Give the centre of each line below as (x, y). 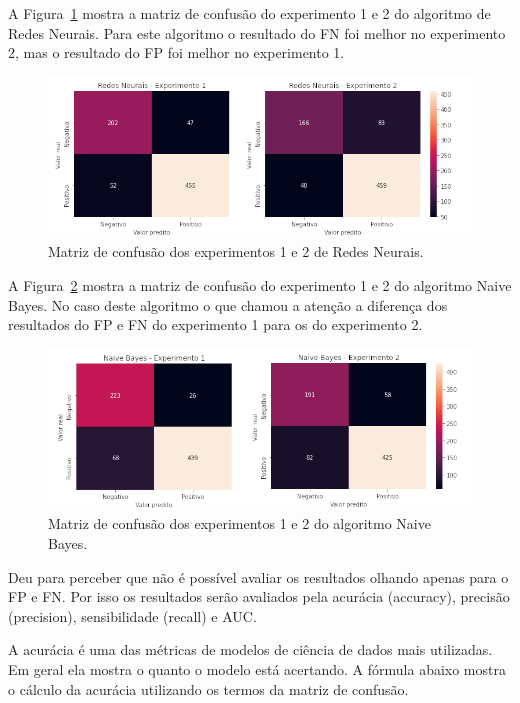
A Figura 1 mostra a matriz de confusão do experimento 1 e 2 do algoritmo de (249, 13)
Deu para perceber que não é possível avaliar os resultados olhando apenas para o (258, 576)
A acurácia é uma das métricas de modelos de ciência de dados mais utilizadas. (250, 649)
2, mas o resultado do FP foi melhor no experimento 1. (176, 52)
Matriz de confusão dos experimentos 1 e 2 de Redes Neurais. (236, 251)
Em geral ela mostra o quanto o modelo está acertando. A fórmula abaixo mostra (257, 668)
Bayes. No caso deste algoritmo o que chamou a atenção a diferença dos (228, 304)
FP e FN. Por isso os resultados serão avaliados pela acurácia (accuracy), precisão (259, 596)
